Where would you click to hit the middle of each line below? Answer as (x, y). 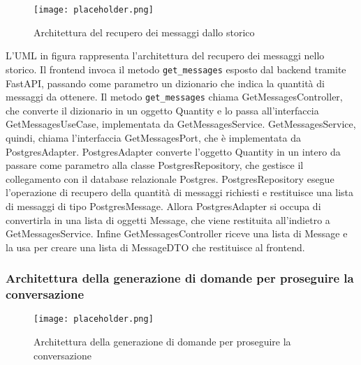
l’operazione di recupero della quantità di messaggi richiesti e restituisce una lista (180, 192)
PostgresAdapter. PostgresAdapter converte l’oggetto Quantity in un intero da (173, 151)
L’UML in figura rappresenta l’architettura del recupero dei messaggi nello (165, 55)
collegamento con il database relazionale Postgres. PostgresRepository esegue (170, 178)
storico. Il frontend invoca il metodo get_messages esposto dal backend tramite (176, 69)
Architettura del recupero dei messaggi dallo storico (144, 32)
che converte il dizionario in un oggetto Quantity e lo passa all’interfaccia (162, 110)
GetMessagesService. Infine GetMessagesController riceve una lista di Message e (177, 233)
